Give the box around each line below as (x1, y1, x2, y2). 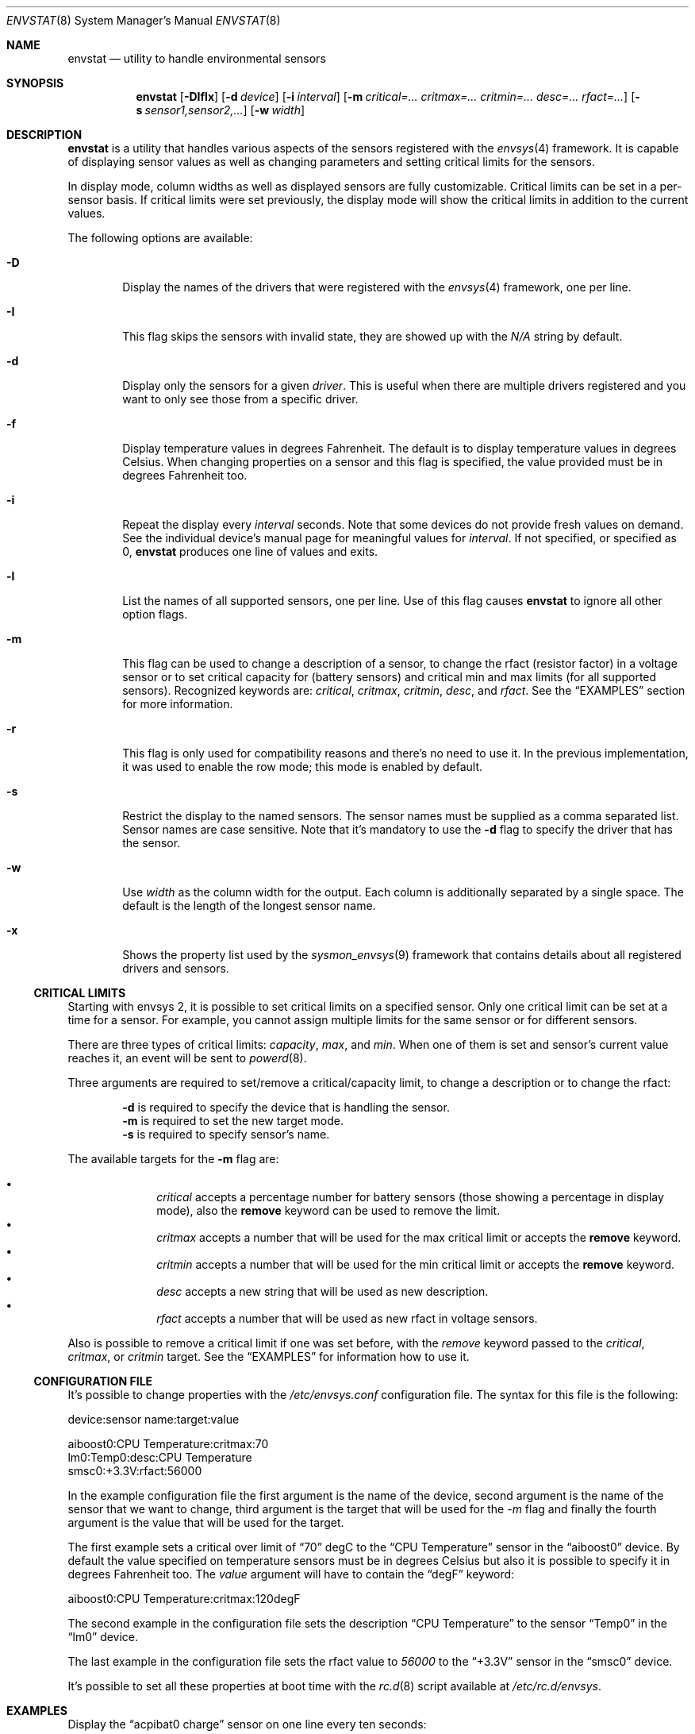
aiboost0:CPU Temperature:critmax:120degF (67, 1592, 301, 1605)
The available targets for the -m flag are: (67, 1152, 279, 1166)
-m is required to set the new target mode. (122, 1114, 344, 1127)
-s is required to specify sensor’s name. (122, 1127, 330, 1141)
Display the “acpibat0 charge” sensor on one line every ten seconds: (67, 1717, 427, 1731)
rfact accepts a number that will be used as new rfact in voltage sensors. (156, 1312, 538, 1325)
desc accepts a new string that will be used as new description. (156, 1285, 489, 1298)
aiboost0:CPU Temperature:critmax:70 (67, 1437, 269, 1451)
